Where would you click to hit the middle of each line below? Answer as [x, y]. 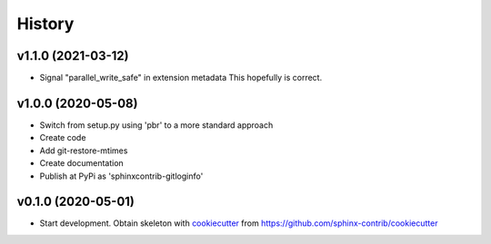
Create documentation [82, 163]
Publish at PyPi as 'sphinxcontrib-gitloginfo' [121, 176]
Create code [63, 138]
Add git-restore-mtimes [84, 151]
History [45, 24]
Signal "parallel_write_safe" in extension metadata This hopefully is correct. [181, 78]
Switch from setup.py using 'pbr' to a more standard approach [156, 125]
